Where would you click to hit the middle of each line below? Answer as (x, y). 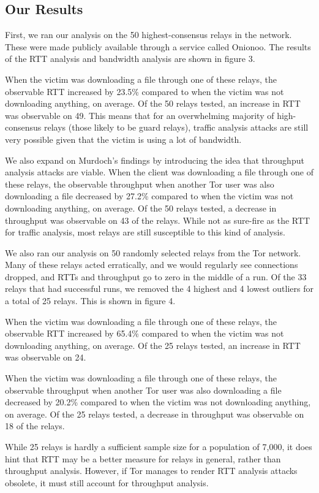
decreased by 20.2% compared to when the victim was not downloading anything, (158, 402)
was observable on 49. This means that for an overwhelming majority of (140, 115)
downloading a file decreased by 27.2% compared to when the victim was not (149, 196)
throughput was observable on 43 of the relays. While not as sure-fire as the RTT (158, 220)
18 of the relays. (35, 426)
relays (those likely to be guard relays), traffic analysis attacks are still (176, 127)
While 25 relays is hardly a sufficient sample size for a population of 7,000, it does (159, 447)
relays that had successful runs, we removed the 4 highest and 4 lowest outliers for (159, 289)
